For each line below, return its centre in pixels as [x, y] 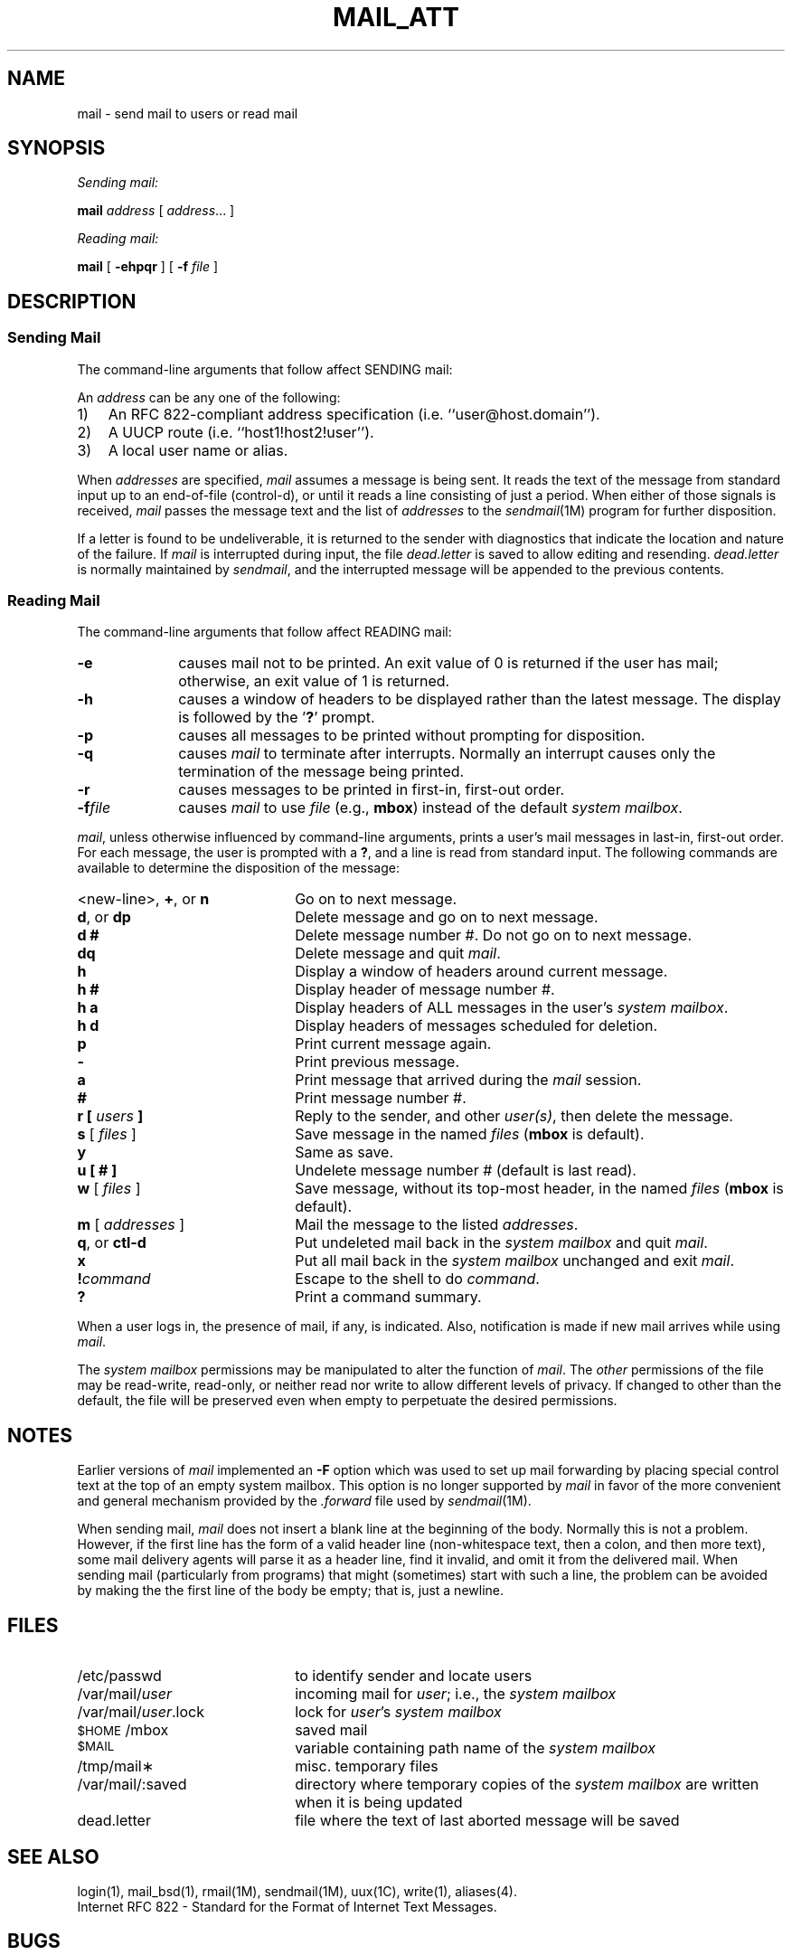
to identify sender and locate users [414, 1676]
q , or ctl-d [112, 1243]
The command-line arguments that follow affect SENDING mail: [265, 369]
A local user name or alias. [198, 450]
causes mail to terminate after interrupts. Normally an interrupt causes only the [447, 754]
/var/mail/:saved [132, 1785]
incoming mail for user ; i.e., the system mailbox [456, 1694]
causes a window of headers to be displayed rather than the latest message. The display [480, 699]
